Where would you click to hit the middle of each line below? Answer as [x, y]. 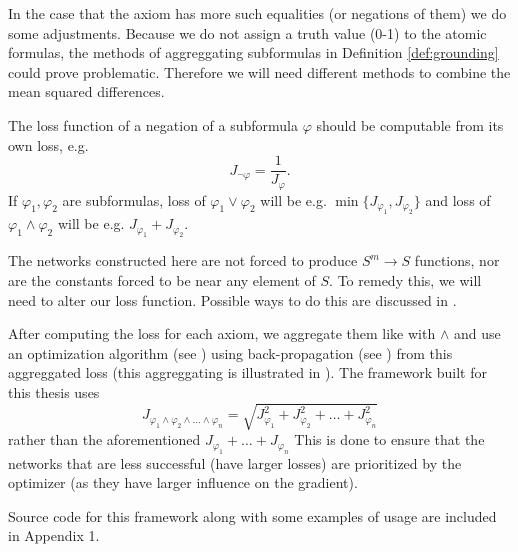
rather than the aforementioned [104, 439]
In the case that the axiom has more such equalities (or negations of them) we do [257, 13]
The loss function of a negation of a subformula [153, 124]
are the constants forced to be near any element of [162, 280]
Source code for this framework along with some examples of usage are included [252, 515]
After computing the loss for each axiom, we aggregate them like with [222, 333]
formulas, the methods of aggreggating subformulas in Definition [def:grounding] [253, 52]
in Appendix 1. [54, 535]
